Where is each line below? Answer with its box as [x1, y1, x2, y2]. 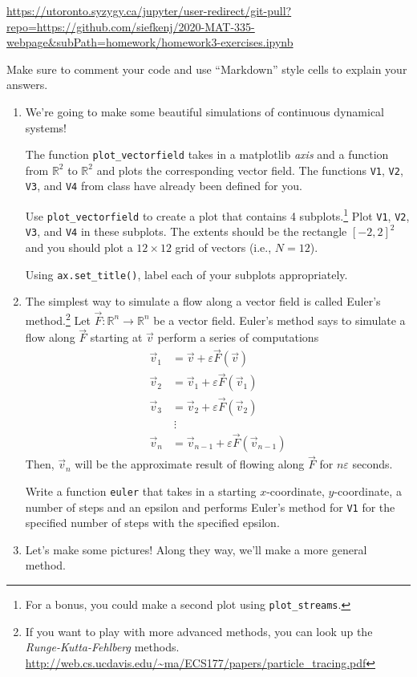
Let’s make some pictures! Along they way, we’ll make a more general [25, 541, 367, 557]
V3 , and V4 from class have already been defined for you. [25, 177, 302, 194]
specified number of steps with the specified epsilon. [25, 514, 280, 531]
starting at [90, 329, 143, 346]
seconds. [352, 456, 393, 472]
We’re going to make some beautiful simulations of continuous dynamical [25, 103, 384, 120]
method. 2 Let [25, 309, 91, 328]
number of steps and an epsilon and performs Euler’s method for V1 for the [25, 498, 395, 515]
